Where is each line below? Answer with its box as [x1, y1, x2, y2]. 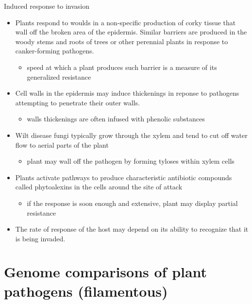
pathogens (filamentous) [4, 281, 168, 301]
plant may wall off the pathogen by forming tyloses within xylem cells [27, 156, 235, 166]
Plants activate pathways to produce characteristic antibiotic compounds [15, 172, 232, 182]
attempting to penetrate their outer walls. [15, 97, 140, 107]
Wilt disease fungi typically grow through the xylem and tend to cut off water [15, 130, 248, 140]
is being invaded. [15, 233, 66, 243]
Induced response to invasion [4, 1, 90, 11]
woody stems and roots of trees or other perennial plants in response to [15, 36, 228, 46]
